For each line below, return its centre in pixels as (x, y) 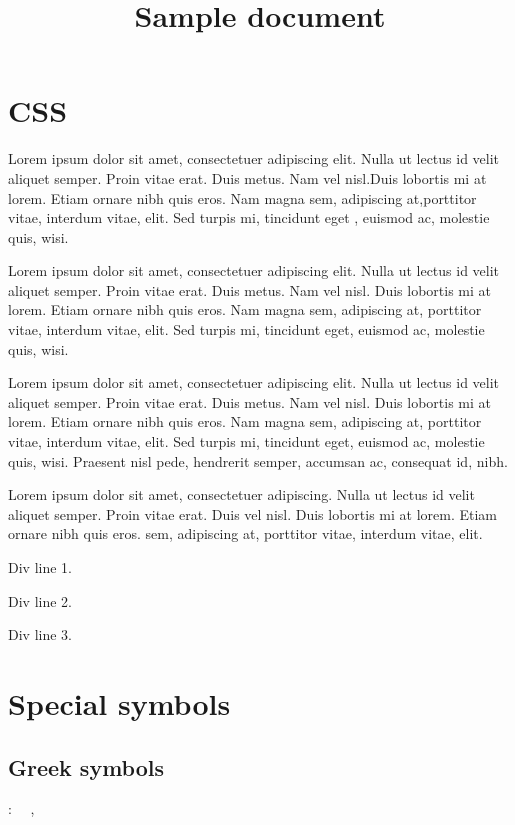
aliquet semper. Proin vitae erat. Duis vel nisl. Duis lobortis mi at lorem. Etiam (253, 513)
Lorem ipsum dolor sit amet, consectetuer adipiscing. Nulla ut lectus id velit (241, 494)
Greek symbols (86, 766)
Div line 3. (40, 634)
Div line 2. (40, 600)
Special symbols (119, 702)
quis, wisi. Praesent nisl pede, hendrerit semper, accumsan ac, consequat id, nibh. (258, 460)
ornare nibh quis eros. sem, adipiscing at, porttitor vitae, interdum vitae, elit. (245, 533)
